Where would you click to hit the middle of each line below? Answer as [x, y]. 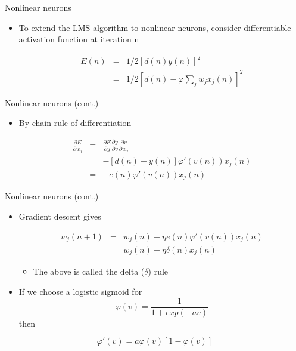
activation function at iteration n [79, 39]
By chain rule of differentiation [75, 123]
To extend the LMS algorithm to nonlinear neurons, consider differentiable [155, 27]
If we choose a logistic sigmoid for [80, 292]
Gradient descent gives [60, 216]
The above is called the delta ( [89, 271]
